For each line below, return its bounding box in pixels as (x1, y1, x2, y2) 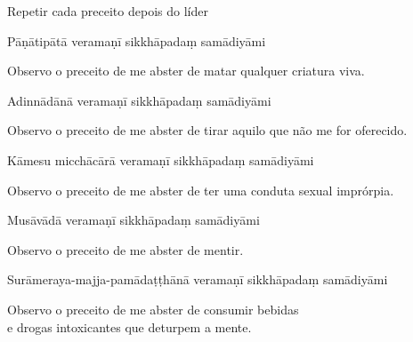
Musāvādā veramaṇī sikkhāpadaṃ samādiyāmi (7, 211, 260, 229)
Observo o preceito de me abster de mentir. (7, 240, 244, 258)
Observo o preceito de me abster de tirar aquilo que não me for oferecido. (7, 121, 408, 139)
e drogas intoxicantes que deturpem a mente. (7, 317, 252, 336)
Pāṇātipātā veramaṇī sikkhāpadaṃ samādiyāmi (7, 31, 266, 50)
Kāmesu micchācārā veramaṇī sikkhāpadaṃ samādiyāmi (7, 150, 314, 169)
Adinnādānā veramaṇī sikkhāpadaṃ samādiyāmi (7, 91, 271, 109)
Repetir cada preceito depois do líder (7, 2, 208, 20)
